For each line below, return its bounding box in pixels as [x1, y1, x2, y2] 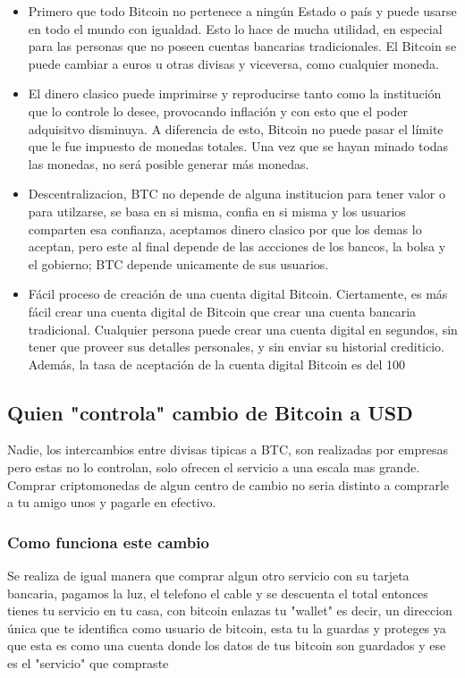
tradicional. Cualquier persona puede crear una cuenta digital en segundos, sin [28, 319, 458, 338]
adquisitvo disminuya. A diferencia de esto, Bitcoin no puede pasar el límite [28, 119, 444, 138]
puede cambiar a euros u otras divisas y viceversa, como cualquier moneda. [28, 54, 439, 72]
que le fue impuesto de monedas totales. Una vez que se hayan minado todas [28, 137, 449, 156]
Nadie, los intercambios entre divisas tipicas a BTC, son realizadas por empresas [7, 440, 448, 459]
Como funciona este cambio [7, 530, 209, 553]
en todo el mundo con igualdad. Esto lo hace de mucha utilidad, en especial [28, 19, 443, 38]
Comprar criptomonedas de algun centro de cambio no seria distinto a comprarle [7, 475, 449, 494]
